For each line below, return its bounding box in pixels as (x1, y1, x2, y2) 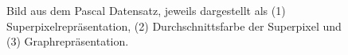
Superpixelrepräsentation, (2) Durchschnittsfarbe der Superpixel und (6, 17, 342, 34)
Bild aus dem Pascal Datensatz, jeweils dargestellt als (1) (6, 2, 286, 18)
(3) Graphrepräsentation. (6, 33, 129, 49)
